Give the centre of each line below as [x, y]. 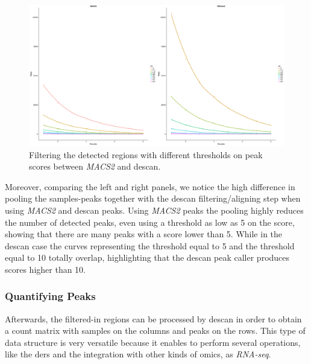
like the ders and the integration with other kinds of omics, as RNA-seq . [138, 354]
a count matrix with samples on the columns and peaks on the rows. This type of [155, 330]
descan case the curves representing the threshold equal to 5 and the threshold [150, 245]
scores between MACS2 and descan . [95, 166]
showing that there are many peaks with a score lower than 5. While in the [144, 234]
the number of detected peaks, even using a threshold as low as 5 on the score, [150, 222]
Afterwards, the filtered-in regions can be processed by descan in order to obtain [153, 318]
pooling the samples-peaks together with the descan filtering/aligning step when [153, 198]
